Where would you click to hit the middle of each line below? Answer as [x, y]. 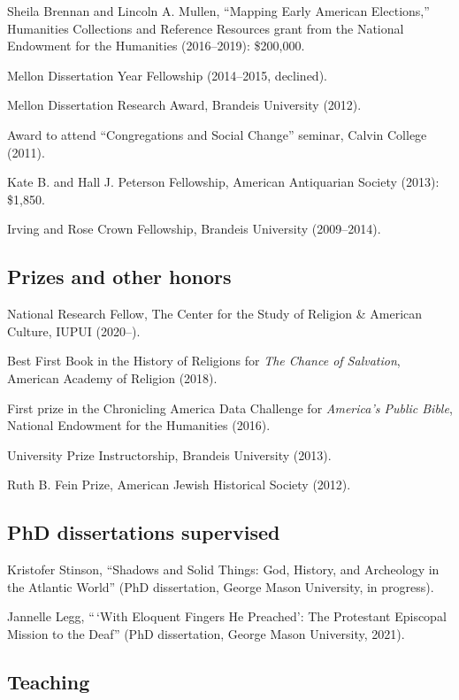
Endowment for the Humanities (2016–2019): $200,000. [156, 46]
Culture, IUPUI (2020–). [74, 331]
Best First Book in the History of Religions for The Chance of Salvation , [204, 361]
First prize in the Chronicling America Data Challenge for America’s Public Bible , [230, 408]
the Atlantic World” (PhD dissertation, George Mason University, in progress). [221, 586]
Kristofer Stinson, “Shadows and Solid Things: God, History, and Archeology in [223, 569]
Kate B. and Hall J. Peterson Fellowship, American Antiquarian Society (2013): [223, 182]
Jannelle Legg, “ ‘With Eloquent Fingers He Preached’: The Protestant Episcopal [227, 616]
